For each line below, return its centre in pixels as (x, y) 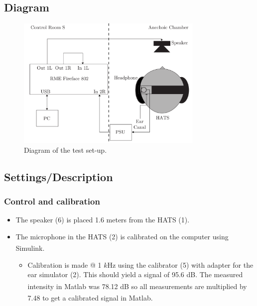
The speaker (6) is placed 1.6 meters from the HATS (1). (103, 220)
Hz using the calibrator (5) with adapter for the (180, 264)
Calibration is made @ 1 (64, 264)
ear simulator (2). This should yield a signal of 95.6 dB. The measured (135, 274)
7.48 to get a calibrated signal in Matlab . (90, 297)
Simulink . (30, 248)
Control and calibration (52, 201)
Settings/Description (59, 176)
